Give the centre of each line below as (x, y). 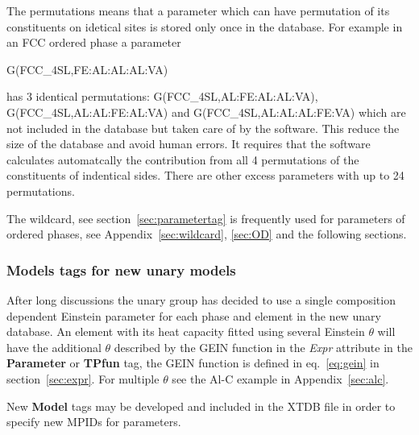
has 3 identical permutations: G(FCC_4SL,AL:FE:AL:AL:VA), (162, 96)
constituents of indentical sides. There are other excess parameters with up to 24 (205, 175)
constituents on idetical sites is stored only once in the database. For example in (205, 26)
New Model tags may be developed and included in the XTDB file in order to (201, 406)
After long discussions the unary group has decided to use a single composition (201, 299)
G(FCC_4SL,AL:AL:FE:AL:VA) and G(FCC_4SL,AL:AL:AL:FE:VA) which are (206, 112)
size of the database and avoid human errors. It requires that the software (189, 144)
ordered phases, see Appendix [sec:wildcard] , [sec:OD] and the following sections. (207, 234)
